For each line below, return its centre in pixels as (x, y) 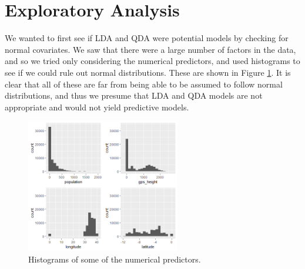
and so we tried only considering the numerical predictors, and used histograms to (152, 61)
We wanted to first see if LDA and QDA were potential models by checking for (147, 38)
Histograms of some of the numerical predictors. (115, 259)
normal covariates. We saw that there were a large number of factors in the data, (150, 49)
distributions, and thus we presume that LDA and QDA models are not (134, 95)
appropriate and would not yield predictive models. (97, 107)
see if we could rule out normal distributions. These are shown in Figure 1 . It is (148, 72)
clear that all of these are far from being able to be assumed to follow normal (144, 84)
